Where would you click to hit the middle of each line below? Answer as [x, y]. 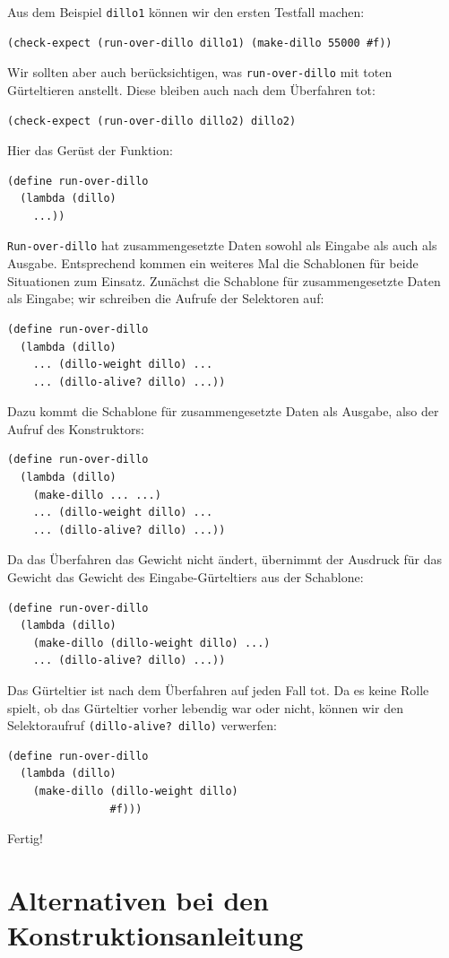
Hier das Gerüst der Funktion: [90, 150]
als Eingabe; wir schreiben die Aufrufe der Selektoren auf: [166, 298]
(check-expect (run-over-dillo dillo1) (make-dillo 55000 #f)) [200, 43]
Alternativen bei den [138, 900]
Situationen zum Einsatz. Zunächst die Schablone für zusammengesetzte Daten [224, 280]
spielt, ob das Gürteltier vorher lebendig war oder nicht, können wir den [205, 707]
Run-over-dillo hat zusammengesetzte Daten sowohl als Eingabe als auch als [222, 245]
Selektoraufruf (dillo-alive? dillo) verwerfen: [142, 725]
